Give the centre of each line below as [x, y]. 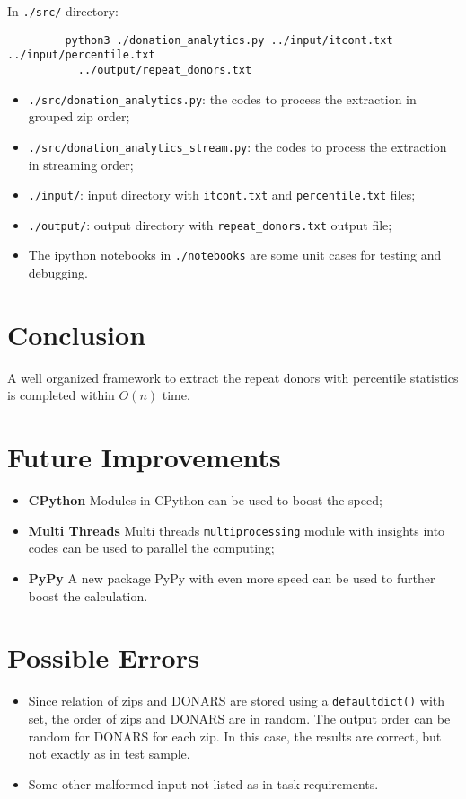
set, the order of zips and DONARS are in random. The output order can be [239, 718]
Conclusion [77, 334]
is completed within [61, 395]
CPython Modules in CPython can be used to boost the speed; [205, 500]
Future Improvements [144, 457]
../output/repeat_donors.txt [165, 70]
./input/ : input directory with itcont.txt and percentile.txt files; [222, 195]
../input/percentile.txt [81, 55]
